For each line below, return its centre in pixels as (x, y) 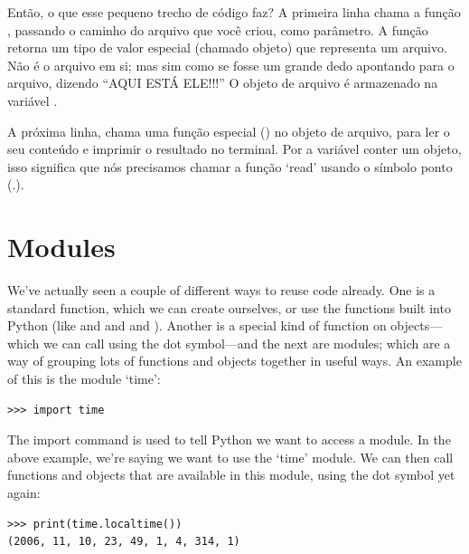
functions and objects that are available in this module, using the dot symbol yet (231, 475)
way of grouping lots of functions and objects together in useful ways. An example (234, 361)
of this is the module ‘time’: (84, 379)
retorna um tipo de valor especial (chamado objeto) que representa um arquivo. (227, 48)
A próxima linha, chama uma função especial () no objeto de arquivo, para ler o (229, 131)
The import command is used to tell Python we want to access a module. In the (229, 439)
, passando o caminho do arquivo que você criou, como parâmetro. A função (218, 29)
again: (24, 492)
